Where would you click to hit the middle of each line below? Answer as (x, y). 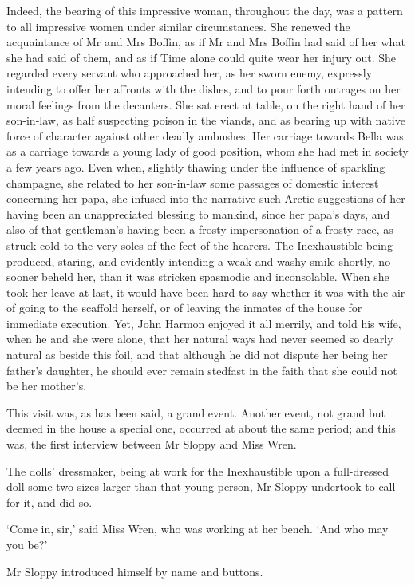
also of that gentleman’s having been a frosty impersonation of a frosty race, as (200, 229)
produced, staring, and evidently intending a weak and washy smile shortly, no (199, 261)
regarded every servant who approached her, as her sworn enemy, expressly (190, 73)
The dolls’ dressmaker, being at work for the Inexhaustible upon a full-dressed (198, 470)
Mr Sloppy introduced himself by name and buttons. (135, 571)
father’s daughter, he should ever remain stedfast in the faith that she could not (202, 370)
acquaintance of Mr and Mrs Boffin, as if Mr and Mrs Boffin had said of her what (206, 42)
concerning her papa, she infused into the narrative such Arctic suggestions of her (206, 198)
